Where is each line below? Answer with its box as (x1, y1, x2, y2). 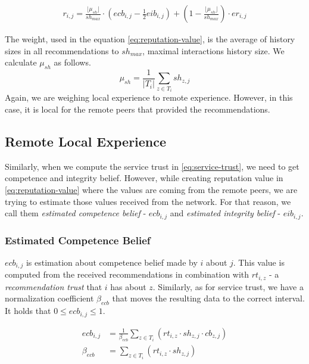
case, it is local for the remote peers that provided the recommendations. (5, 103, 270, 116)
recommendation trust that (5, 280, 102, 293)
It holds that (5, 304, 51, 317)
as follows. (54, 56, 91, 69)
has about (110, 280, 146, 293)
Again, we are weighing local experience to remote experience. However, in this (5, 91, 293, 104)
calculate (5, 56, 37, 69)
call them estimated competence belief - (5, 207, 146, 219)
